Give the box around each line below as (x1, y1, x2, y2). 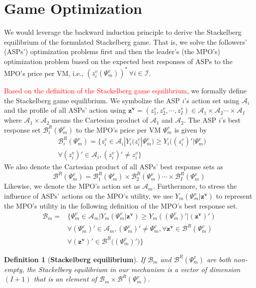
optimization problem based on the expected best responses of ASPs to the (4, 56, 233, 66)
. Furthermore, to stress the (153, 181, 237, 191)
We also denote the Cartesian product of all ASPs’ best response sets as (4, 161, 223, 172)
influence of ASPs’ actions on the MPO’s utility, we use (4, 191, 173, 201)
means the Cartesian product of (52, 115, 148, 125)
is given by (174, 124, 207, 135)
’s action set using (184, 95, 240, 105)
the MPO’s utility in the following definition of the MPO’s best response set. (4, 201, 238, 211)
